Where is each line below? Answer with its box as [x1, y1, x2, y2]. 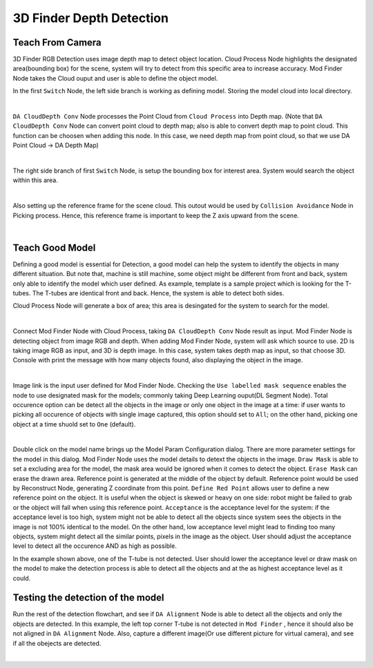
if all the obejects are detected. [12, 639, 102, 647]
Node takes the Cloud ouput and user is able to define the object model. [12, 74, 218, 82]
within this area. [12, 176, 58, 184]
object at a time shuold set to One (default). [12, 420, 136, 428]
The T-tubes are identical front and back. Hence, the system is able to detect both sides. [32, 289, 285, 297]
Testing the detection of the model [12, 592, 165, 604]
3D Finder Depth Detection [12, 10, 169, 26]
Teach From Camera [12, 37, 102, 48]
